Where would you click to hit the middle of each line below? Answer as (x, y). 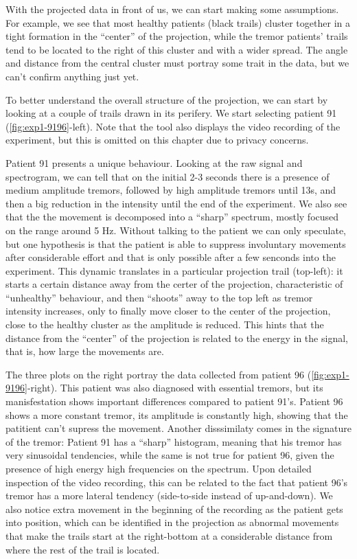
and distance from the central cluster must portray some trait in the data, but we (177, 63)
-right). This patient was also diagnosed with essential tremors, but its (175, 388)
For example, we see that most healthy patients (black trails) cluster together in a (178, 22)
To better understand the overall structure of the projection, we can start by (167, 99)
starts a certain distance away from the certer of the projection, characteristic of (174, 284)
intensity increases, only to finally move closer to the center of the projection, (168, 311)
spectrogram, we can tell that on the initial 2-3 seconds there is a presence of (168, 176)
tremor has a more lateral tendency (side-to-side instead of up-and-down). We (169, 495)
